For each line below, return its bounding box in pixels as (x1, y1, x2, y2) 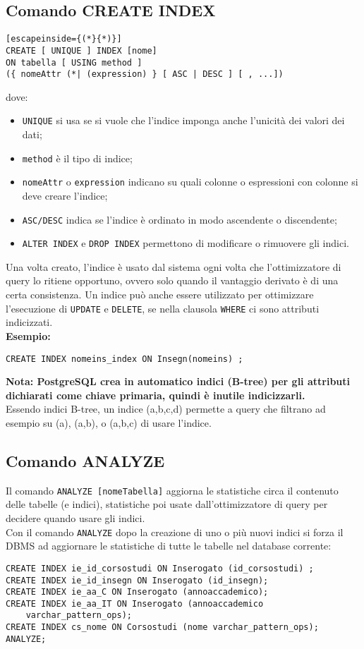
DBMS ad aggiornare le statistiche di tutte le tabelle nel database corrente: (6, 538, 332, 553)
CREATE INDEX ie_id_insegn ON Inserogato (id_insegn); (6, 575, 269, 586)
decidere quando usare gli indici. (6, 511, 145, 525)
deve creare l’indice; (22, 188, 108, 202)
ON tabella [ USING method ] (6, 57, 142, 68)
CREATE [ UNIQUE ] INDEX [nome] (6, 45, 157, 56)
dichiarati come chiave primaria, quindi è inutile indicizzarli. (6, 387, 305, 402)
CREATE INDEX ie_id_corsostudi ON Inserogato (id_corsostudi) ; (6, 563, 314, 574)
